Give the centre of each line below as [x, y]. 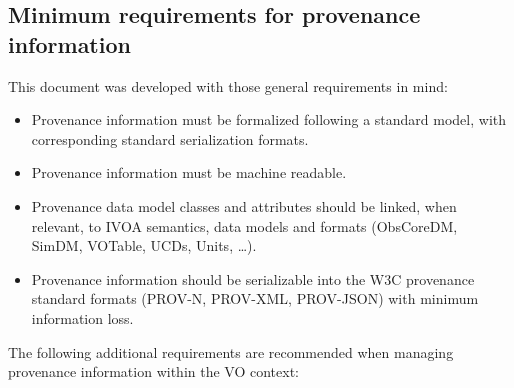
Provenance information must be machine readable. [189, 172]
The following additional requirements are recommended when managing [231, 351]
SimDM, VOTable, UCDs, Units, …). [144, 245]
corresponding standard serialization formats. [170, 138]
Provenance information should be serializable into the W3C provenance [253, 278]
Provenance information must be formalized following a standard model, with [269, 119]
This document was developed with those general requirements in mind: [228, 85]
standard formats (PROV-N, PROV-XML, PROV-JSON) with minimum [255, 298]
